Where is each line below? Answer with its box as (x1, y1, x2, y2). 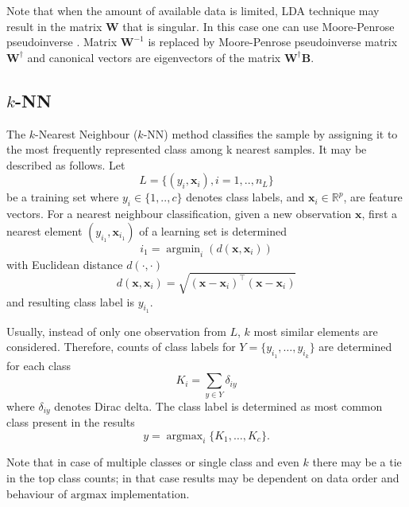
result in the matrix (6, 18, 102, 34)
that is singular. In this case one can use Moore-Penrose (122, 18, 395, 34)
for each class (6, 357, 71, 373)
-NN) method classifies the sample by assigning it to (143, 125, 398, 142)
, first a (361, 205, 397, 222)
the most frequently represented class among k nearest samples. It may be (6, 141, 367, 158)
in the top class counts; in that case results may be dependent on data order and (6, 470, 399, 486)
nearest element (6, 222, 83, 239)
